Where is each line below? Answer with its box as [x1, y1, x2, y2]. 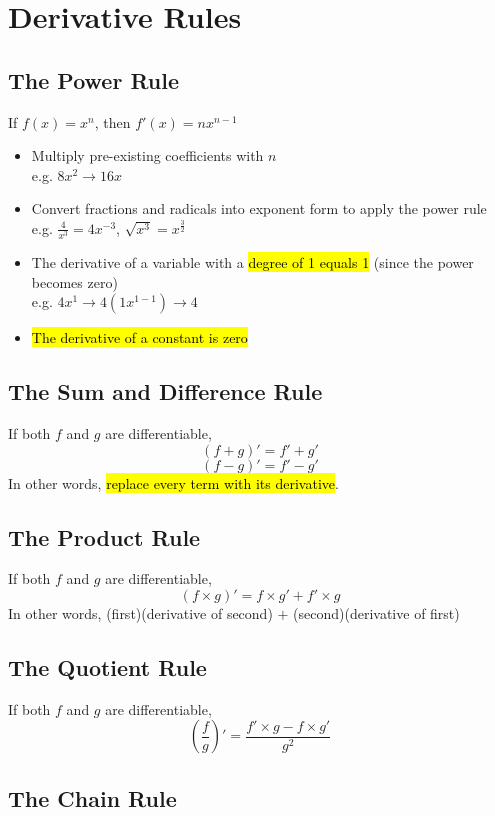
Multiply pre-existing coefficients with [31, 145, 264, 166]
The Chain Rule [8, 782, 177, 813]
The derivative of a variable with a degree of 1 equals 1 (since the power [31, 252, 474, 273]
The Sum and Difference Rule [8, 376, 323, 407]
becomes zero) [31, 271, 118, 292]
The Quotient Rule [8, 652, 207, 683]
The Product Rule [8, 521, 201, 552]
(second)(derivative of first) [293, 603, 460, 624]
